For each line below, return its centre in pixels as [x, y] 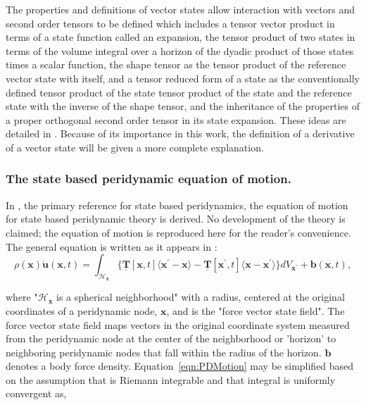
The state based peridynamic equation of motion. [149, 179]
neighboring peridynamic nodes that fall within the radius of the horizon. [164, 352]
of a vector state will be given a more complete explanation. [135, 147]
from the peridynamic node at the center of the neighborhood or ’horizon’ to [171, 338]
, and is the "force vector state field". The [255, 310]
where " [22, 297]
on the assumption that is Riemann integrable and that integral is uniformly [171, 379]
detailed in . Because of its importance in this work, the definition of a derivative [180, 133]
